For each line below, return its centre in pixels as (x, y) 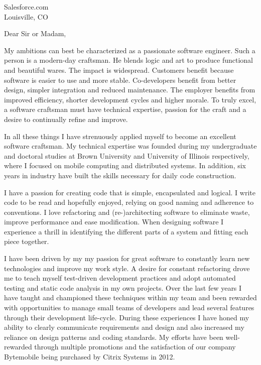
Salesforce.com (26, 7)
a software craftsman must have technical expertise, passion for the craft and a (125, 109)
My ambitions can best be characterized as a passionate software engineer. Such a (130, 50)
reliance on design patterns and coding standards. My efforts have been (114, 337)
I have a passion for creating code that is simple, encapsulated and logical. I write (130, 192)
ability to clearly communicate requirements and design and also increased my (124, 327)
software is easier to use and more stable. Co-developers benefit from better (120, 80)
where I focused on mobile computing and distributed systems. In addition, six (125, 165)
